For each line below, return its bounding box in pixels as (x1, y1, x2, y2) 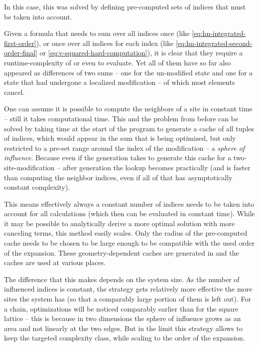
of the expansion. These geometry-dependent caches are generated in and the (4, 247, 239, 258)
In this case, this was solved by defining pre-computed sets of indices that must (4, 1, 246, 11)
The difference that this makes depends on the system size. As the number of (4, 274, 240, 284)
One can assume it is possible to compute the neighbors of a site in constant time (4, 103, 253, 114)
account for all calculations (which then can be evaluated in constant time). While (4, 208, 255, 219)
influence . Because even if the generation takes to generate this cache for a (4, 152, 232, 163)
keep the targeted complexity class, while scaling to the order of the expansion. (4, 333, 245, 343)
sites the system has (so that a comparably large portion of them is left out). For (4, 294, 251, 304)
